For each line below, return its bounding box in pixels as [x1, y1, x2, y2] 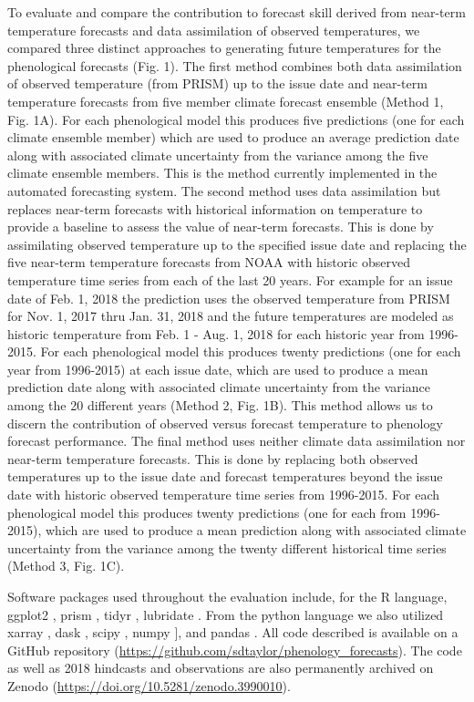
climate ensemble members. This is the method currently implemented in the [7, 163, 438, 182]
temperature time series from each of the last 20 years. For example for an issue [7, 270, 453, 289]
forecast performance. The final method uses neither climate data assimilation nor [7, 431, 466, 450]
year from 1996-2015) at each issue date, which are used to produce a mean [7, 359, 428, 378]
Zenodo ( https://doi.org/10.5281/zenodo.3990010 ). [7, 676, 291, 695]
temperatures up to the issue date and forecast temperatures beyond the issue [7, 467, 443, 486]
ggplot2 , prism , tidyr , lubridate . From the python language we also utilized [7, 604, 444, 624]
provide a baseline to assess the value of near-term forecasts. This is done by [7, 217, 434, 236]
